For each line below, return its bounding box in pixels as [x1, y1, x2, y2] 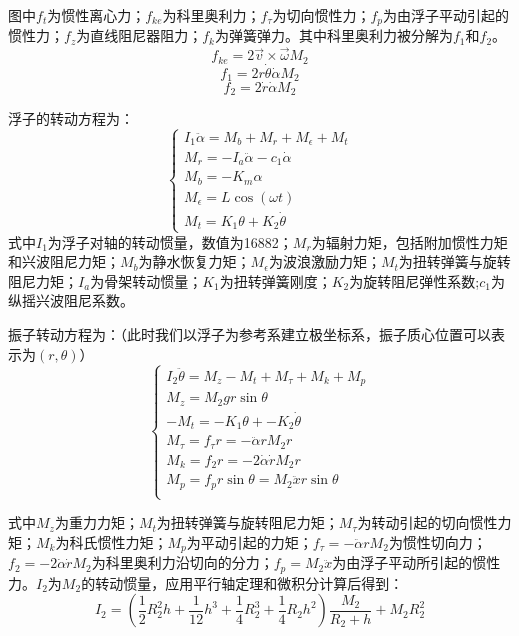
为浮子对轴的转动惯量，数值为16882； [47, 231, 293, 252]
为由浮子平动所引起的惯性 [332, 552, 501, 573]
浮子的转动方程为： [8, 108, 134, 129]
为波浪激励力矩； [268, 251, 381, 272]
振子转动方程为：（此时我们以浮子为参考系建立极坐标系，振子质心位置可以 [8, 323, 491, 344]
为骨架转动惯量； [90, 270, 203, 291]
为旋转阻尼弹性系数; [349, 270, 480, 291]
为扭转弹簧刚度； [219, 270, 332, 291]
